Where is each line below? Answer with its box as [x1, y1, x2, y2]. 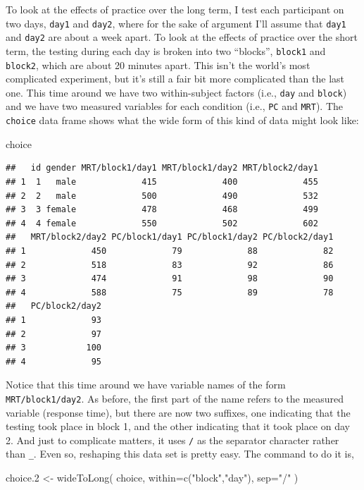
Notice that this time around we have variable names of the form [6, 377, 286, 392]
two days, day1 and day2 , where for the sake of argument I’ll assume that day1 [6, 16, 346, 30]
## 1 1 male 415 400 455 [6, 176, 318, 187]
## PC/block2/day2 [6, 301, 102, 312]
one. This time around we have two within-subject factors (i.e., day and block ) [6, 85, 347, 99]
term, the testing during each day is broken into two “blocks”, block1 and [6, 43, 326, 58]
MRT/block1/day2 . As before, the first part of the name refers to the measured [6, 391, 344, 405]
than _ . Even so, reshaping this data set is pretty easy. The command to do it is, [6, 446, 354, 461]
